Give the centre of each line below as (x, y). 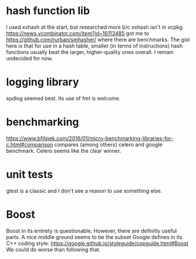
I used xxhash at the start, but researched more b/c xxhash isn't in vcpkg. (95, 27)
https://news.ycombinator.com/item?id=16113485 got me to (78, 33)
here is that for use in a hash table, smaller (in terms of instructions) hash (94, 46)
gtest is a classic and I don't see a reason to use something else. (84, 191)
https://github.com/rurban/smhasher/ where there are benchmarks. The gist (98, 39)
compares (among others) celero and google (108, 144)
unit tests (30, 174)
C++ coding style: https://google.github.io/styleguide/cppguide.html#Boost (97, 243)
